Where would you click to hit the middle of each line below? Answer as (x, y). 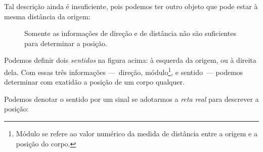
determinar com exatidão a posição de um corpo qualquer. (94, 82)
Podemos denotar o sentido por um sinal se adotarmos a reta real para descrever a (131, 99)
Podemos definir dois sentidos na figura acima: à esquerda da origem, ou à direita (130, 60)
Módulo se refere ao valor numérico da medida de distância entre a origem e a (137, 133)
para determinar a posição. (66, 43)
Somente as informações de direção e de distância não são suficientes (130, 33)
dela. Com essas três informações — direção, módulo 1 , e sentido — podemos (124, 71)
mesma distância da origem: (47, 16)
